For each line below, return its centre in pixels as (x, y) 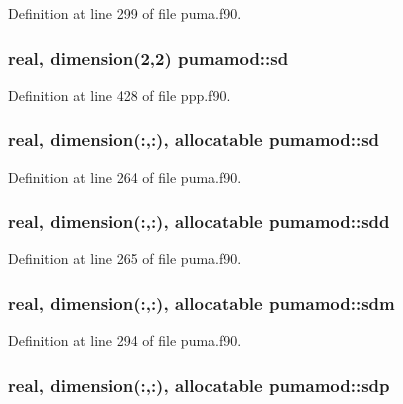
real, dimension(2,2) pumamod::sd (148, 57)
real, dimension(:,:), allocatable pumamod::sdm (201, 302)
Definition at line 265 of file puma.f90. (125, 258)
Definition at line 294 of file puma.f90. (125, 340)
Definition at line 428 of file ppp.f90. (119, 94)
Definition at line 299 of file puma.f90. (125, 13)
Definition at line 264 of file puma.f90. (125, 176)
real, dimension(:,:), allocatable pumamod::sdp (199, 384)
